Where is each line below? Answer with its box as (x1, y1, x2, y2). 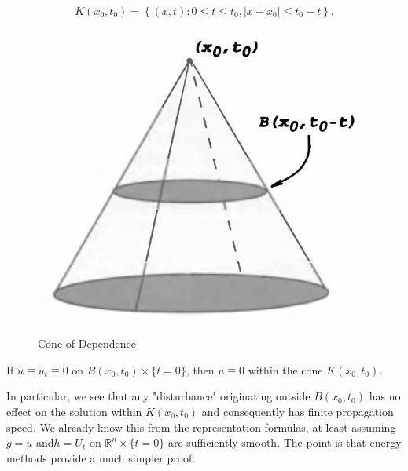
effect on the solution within (6, 403, 142, 419)
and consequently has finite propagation (201, 403, 394, 419)
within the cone (248, 361, 323, 378)
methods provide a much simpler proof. (6, 449, 196, 466)
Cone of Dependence (38, 335, 137, 352)
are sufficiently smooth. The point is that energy (167, 434, 402, 451)
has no (369, 388, 401, 404)
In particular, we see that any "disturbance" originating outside (6, 388, 311, 404)
